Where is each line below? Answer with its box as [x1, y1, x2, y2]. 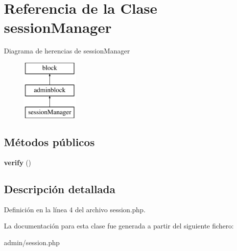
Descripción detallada [4, 181, 116, 197]
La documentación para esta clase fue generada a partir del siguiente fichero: [4, 221, 234, 231]
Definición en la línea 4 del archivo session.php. [4, 204, 146, 214]
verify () [4, 157, 31, 168]
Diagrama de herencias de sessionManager [4, 46, 130, 56]
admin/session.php [4, 237, 60, 248]
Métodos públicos [4, 134, 95, 150]
